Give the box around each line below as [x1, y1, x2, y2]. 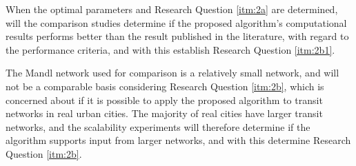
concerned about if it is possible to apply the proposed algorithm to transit [6, 92, 323, 107]
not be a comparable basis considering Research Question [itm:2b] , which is [6, 79, 324, 93]
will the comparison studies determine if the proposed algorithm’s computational [6, 15, 347, 30]
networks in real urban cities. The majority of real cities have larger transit [6, 106, 323, 121]
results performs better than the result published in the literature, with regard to [6, 29, 349, 43]
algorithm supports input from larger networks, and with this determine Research [6, 133, 351, 147]
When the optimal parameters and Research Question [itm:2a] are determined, [6, 2, 338, 16]
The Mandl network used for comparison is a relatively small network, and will [6, 65, 339, 80]
